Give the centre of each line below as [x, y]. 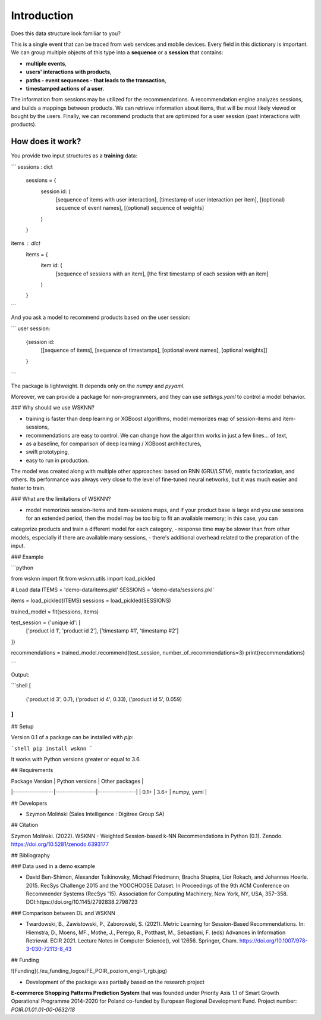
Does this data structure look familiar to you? [66, 33]
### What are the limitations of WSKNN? [61, 499]
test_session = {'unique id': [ [46, 622]
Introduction [42, 15]
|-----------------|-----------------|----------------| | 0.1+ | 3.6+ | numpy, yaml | [109, 792]
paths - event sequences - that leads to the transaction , [96, 80]
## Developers [29, 803]
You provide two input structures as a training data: [74, 156]
